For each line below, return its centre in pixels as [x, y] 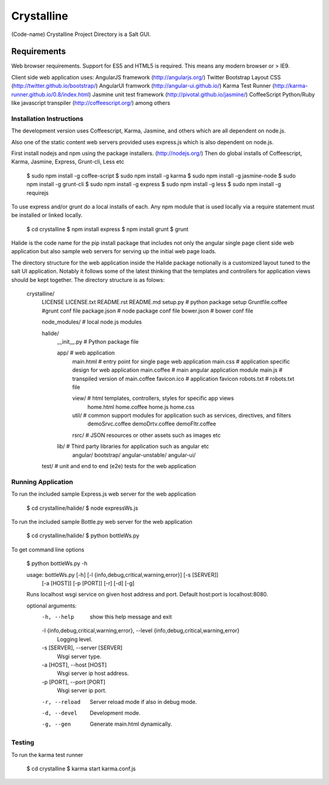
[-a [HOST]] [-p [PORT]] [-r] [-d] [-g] [88, 583]
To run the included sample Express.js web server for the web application [104, 494]
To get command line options [48, 549]
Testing [23, 743]
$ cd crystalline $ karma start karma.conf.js [81, 769]
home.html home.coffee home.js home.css [141, 407]
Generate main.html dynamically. [131, 724]
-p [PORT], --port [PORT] [74, 682]
